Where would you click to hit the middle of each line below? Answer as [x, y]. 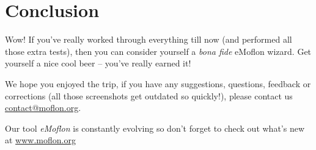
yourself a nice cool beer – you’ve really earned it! [98, 63]
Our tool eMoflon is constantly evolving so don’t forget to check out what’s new [155, 128]
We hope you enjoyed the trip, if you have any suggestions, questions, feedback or [158, 83]
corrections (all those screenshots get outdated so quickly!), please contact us [149, 95]
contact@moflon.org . [43, 108]
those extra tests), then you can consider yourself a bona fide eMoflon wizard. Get [158, 51]
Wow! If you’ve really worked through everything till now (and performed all [149, 39]
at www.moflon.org [40, 140]
